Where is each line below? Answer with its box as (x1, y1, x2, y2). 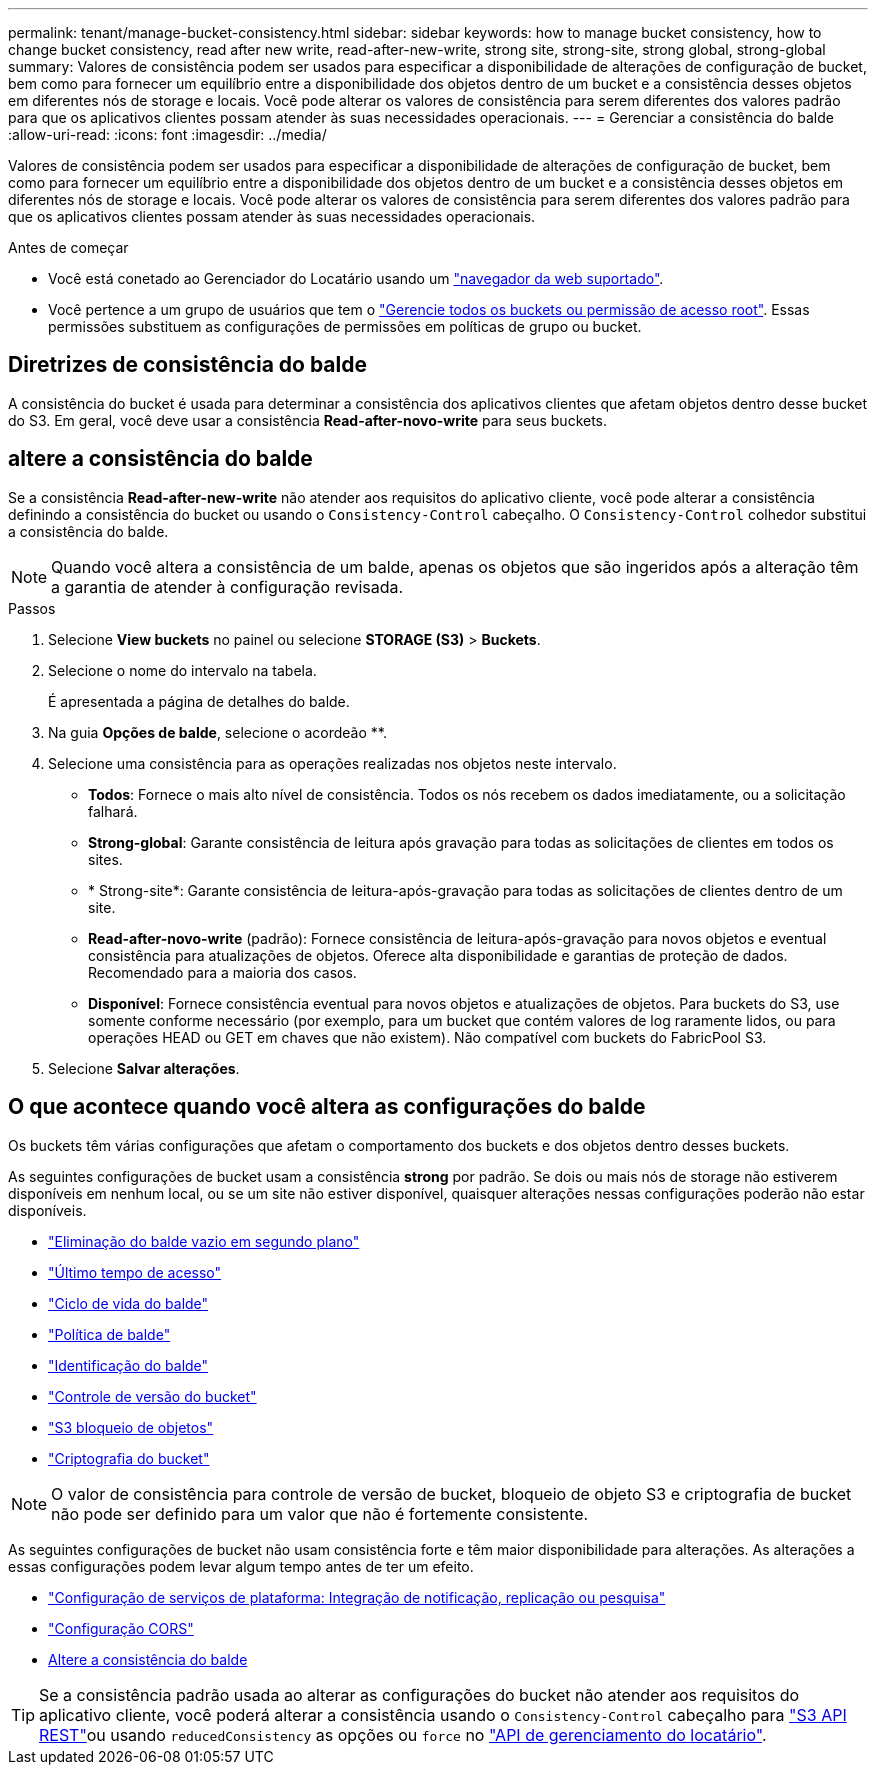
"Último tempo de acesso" (48, 1263, 222, 1281)
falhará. (88, 802, 138, 820)
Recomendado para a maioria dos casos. (88, 963, 357, 981)
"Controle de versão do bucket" (48, 1387, 257, 1405)
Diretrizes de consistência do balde (8, 352, 367, 378)
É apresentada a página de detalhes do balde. (48, 692, 350, 710)
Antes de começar (8, 239, 129, 256)
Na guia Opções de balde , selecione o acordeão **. (48, 723, 387, 741)
